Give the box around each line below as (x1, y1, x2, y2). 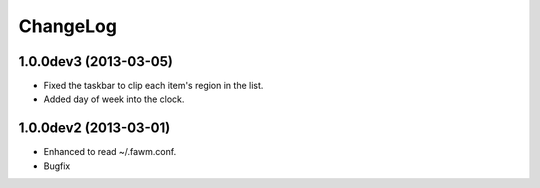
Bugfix (43, 160, 71, 172)
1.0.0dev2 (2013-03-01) (18, 120, 171, 137)
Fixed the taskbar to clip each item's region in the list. (43, 80, 264, 92)
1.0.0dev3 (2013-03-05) (18, 53, 174, 70)
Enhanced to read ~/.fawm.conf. (43, 146, 177, 158)
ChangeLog (18, 15, 117, 37)
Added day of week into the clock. (43, 93, 185, 105)
